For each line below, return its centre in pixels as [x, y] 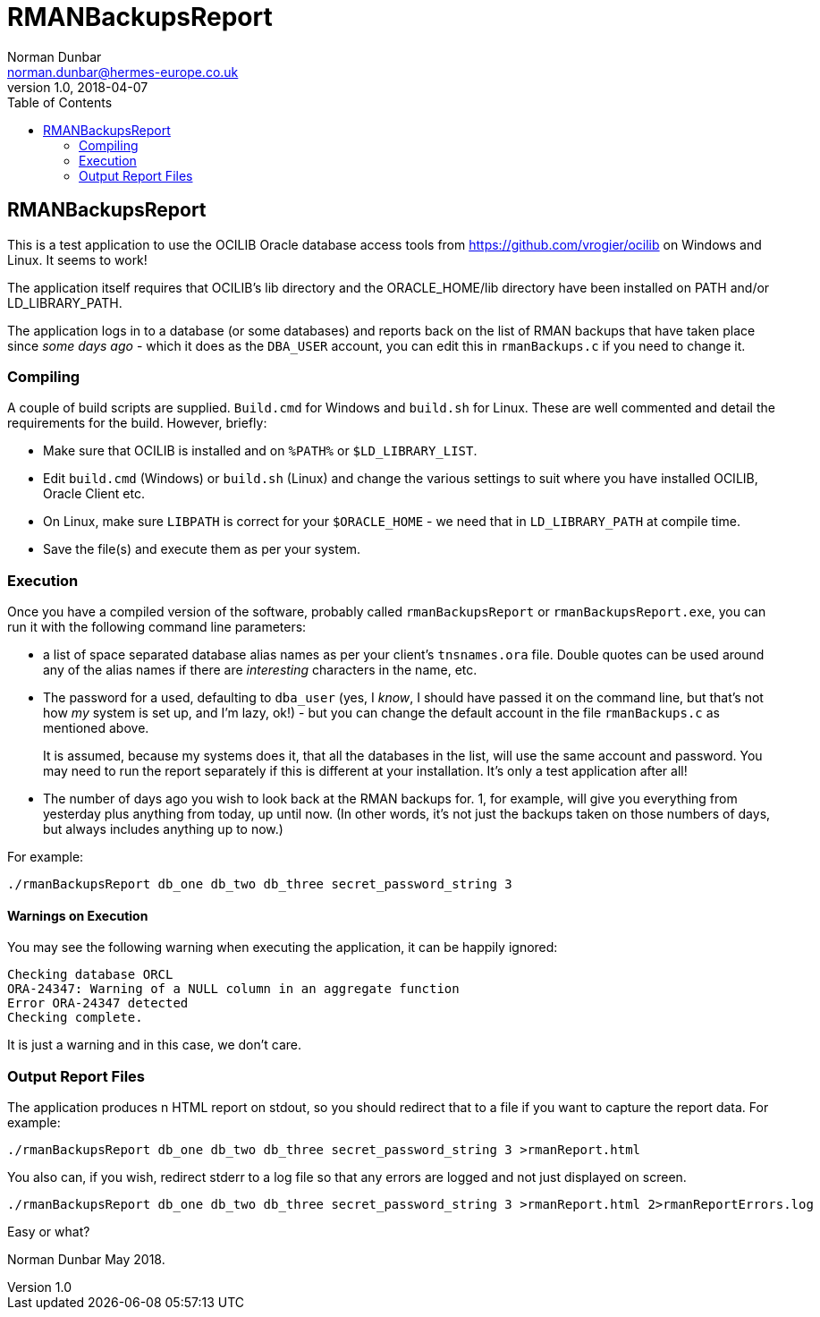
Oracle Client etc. [94, 494]
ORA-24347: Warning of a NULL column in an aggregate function [233, 989]
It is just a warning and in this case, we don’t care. [155, 1045]
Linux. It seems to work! [77, 259]
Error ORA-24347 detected [98, 1003]
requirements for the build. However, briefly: [137, 423]
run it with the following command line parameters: [157, 627]
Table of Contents [60, 102]
